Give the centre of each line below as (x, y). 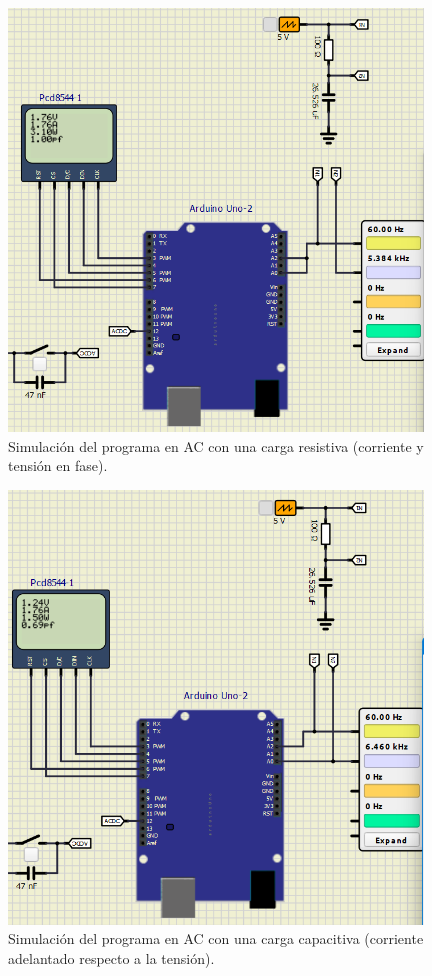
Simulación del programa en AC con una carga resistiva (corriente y (216, 445)
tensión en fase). (58, 465)
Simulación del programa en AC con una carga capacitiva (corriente (216, 938)
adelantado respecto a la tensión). (111, 958)
